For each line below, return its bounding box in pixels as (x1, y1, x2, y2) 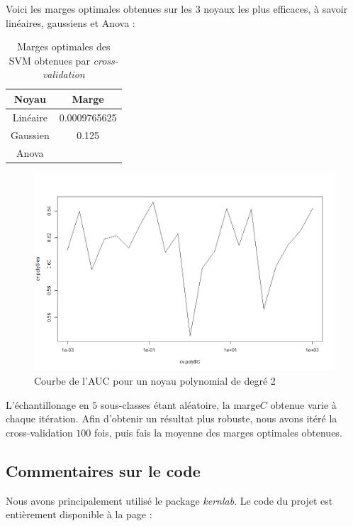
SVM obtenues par (9, 53, 90, 67)
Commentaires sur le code (6, 459, 201, 481)
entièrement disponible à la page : (6, 507, 152, 522)
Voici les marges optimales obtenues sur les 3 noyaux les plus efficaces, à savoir (6, 1, 348, 16)
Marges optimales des (17, 39, 111, 54)
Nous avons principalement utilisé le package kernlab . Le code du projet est (6, 493, 333, 508)
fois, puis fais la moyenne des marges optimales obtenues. (94, 424, 342, 439)
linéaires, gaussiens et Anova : (6, 15, 135, 30)
